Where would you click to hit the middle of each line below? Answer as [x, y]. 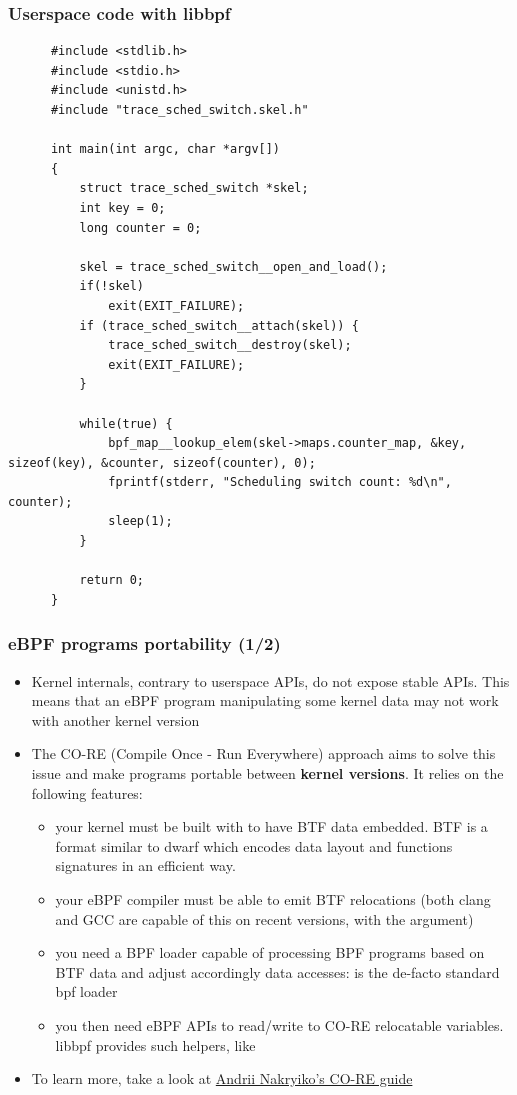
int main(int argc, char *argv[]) [165, 149]
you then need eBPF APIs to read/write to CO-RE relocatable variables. [279, 1024]
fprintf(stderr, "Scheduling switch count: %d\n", [280, 482]
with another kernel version [115, 719]
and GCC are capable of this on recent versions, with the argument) [264, 918]
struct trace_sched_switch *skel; [194, 188]
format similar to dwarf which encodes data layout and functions [254, 845]
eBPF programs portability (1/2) [144, 643]
